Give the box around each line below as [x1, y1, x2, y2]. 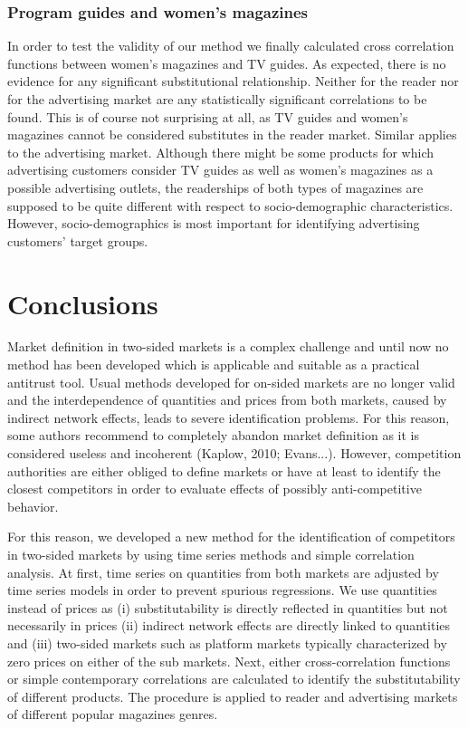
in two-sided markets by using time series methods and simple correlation [7, 545, 415, 563]
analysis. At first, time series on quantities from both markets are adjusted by [7, 562, 439, 581]
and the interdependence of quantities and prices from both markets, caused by [7, 390, 447, 409]
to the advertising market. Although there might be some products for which [7, 142, 434, 161]
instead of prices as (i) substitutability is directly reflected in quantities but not [7, 598, 448, 617]
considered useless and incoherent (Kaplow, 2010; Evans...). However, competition [7, 444, 462, 463]
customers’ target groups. [7, 231, 148, 250]
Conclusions [7, 284, 158, 321]
